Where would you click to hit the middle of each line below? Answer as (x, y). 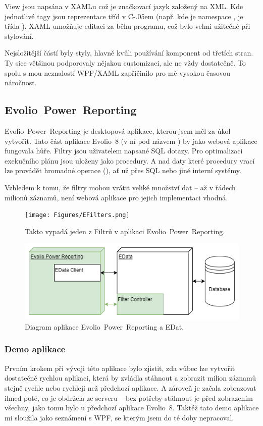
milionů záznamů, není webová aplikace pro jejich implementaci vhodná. (116, 197)
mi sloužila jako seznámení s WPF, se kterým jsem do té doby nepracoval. (119, 417)
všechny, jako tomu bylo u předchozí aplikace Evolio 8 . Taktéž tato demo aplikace (132, 408)
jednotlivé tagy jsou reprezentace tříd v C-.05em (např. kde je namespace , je (124, 16)
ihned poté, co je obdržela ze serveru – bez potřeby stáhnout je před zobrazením (129, 397)
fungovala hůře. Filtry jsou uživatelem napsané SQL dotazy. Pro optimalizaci (124, 151)
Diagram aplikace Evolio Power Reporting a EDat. (104, 326)
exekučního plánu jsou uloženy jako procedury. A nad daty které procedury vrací (130, 160)
